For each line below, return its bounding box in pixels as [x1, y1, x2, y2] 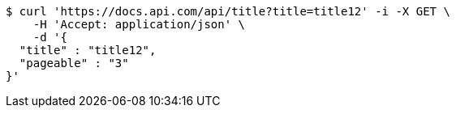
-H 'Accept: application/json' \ [32, 18, 246, 31]
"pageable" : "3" [19, 57, 129, 70]
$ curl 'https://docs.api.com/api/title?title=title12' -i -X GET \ [6, 5, 450, 18]
